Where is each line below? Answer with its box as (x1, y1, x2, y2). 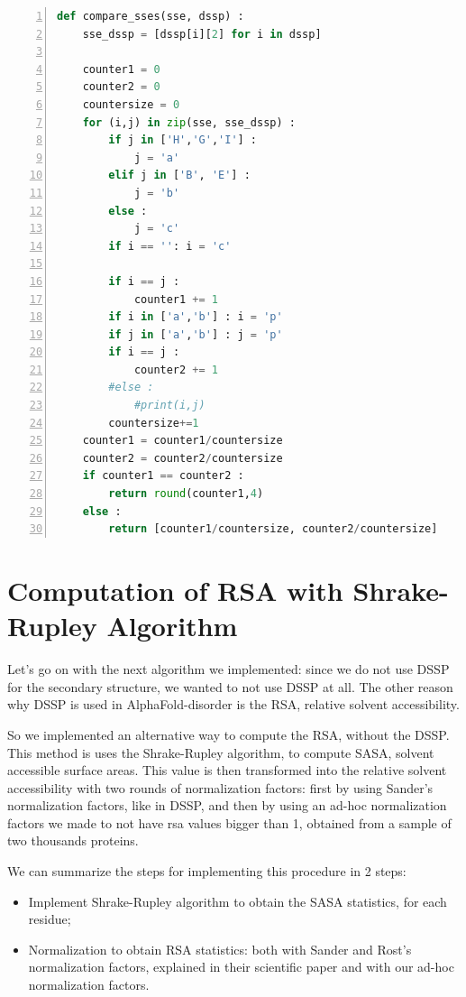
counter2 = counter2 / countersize (82, 451, 283, 465)
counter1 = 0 (82, 62, 160, 76)
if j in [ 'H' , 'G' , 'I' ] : (108, 134, 258, 147)
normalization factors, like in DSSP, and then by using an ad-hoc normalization (7, 796, 447, 815)
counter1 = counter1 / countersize (82, 434, 283, 448)
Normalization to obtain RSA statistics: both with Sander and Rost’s (28, 939, 412, 958)
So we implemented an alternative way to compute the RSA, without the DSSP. (7, 725, 450, 743)
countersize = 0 (82, 97, 180, 111)
